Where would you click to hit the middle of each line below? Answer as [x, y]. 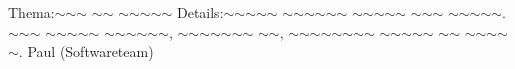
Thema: [31, 12]
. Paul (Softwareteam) [86, 51]
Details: [200, 12]
